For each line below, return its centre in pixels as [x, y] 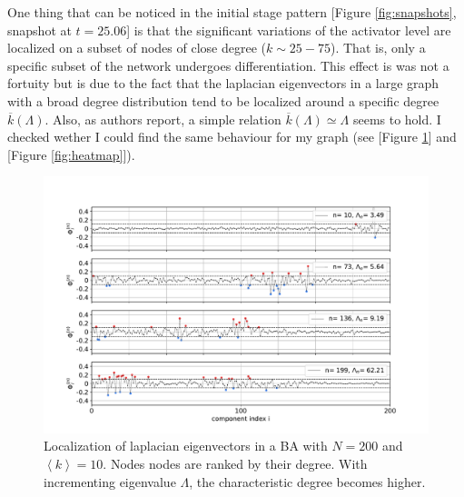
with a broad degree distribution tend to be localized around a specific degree [223, 100]
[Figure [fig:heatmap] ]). [71, 154]
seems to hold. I [397, 119]
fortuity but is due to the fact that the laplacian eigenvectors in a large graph [223, 83]
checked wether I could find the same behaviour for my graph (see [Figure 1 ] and [232, 137]
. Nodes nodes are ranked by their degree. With [235, 463]
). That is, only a [378, 48]
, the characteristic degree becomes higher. [307, 481]
